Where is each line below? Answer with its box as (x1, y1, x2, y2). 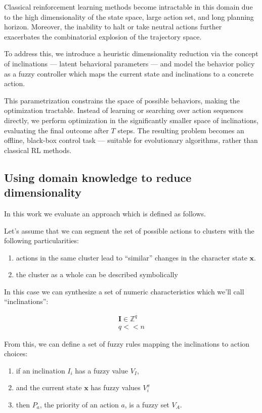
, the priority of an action (39, 399, 119, 409)
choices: (4, 348, 28, 359)
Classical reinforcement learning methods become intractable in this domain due (4, 2, 253, 12)
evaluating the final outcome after (4, 125, 109, 135)
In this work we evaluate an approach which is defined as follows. (4, 208, 206, 218)
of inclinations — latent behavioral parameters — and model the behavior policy (4, 58, 255, 68)
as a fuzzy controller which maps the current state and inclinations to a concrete (4, 68, 254, 79)
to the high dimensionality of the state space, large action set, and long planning (4, 11, 254, 22)
